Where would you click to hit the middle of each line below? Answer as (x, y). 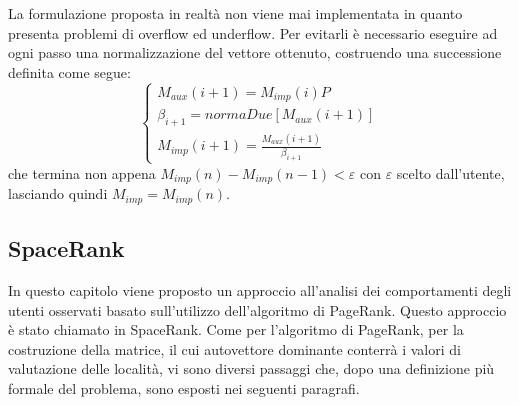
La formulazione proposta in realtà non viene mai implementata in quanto (235, 13)
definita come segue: (69, 71)
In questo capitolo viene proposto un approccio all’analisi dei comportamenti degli (260, 289)
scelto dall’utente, (450, 172)
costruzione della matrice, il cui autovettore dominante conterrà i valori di (234, 348)
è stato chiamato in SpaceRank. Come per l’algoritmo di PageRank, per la (236, 329)
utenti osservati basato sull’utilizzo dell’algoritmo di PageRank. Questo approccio (257, 309)
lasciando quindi (58, 193)
